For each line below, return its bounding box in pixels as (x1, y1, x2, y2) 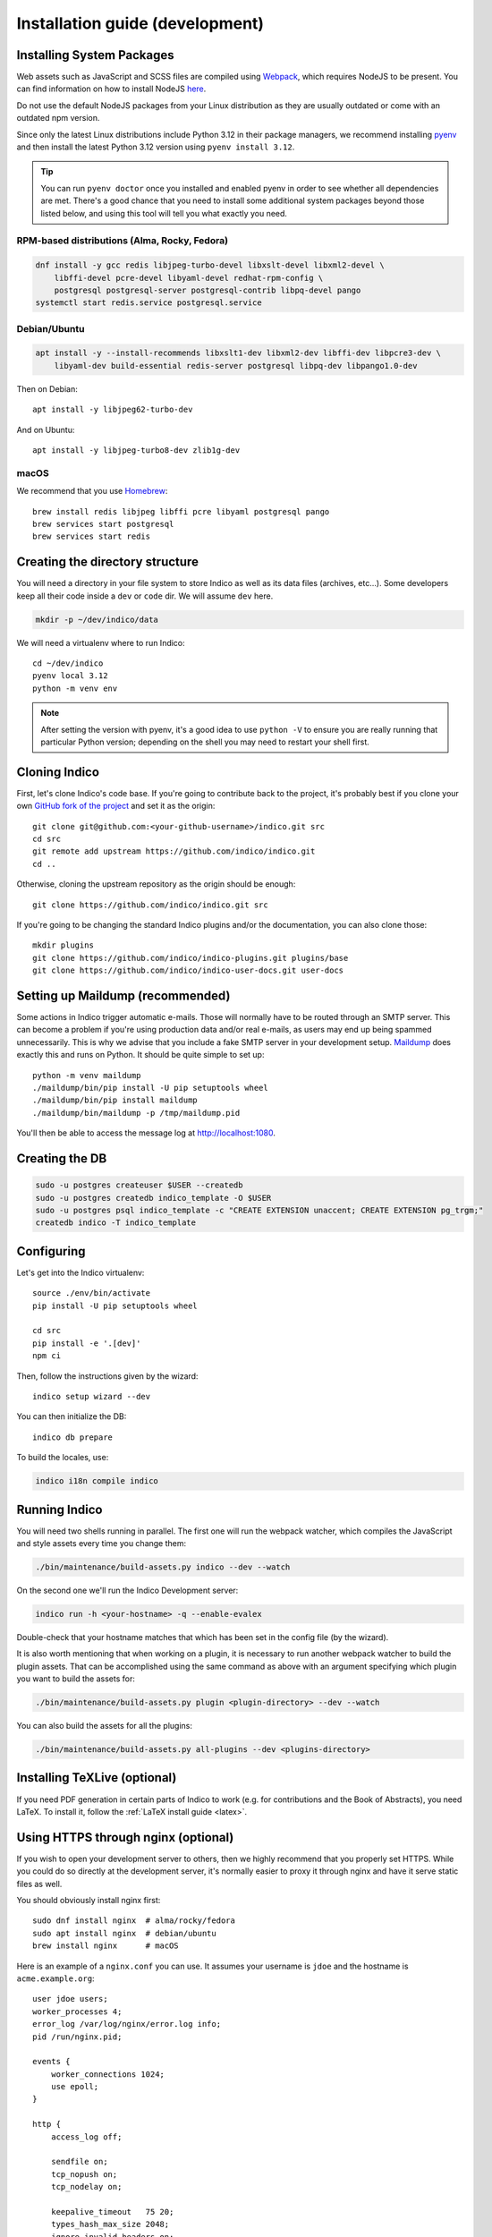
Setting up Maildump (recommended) (16, 988, 231, 1003)
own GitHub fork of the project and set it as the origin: (16, 801, 216, 812)
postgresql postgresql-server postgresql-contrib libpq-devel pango (54, 285, 361, 295)
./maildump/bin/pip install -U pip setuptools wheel (32, 1083, 268, 1093)
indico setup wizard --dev (32, 1391, 151, 1401)
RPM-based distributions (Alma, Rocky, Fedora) (16, 234, 228, 247)
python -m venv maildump (32, 1070, 141, 1080)
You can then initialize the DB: (16, 1411, 127, 1422)
